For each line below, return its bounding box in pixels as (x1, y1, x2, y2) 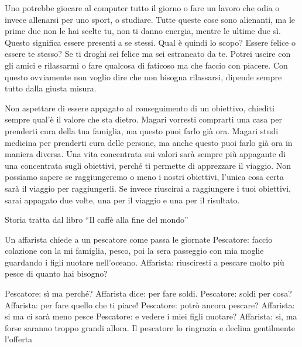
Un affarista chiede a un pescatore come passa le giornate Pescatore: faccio (5, 233, 273, 245)
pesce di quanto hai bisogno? (5, 267, 108, 280)
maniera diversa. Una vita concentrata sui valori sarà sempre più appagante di (5, 148, 286, 160)
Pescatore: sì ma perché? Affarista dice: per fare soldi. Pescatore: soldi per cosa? (5, 287, 292, 300)
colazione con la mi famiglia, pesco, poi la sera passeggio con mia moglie (5, 244, 264, 257)
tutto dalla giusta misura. (5, 82, 97, 94)
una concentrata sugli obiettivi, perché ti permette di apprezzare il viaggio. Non (5, 159, 291, 171)
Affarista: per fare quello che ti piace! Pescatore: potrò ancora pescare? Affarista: (5, 298, 295, 311)
